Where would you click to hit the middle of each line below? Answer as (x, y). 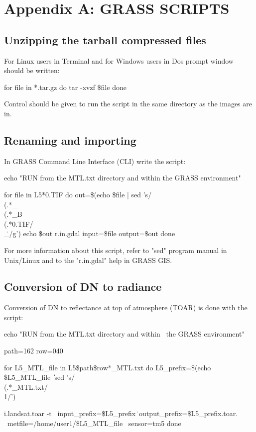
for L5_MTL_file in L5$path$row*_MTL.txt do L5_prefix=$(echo (108, 367)
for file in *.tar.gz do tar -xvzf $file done (65, 87)
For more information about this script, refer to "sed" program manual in (116, 250)
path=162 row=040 (34, 351)
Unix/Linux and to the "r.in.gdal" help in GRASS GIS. (88, 260)
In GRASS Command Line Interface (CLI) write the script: (95, 161)
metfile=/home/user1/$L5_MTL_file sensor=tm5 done (94, 423)
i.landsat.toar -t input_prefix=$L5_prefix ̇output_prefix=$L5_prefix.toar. (121, 413)
